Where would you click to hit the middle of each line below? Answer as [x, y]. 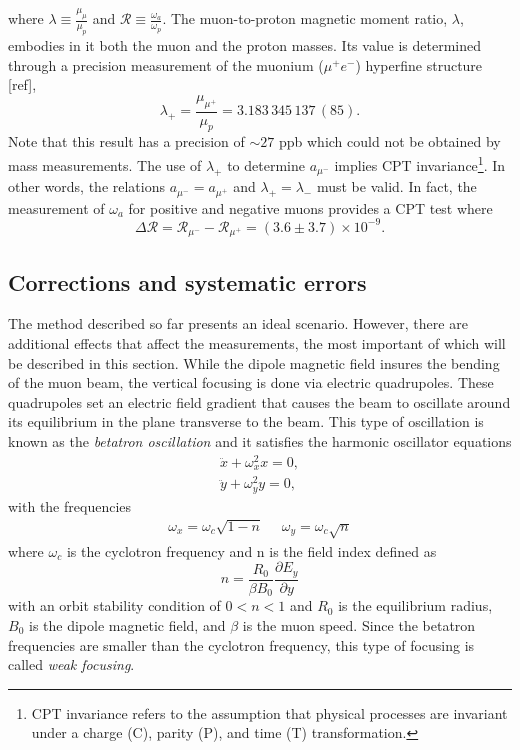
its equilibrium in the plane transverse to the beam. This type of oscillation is [246, 421]
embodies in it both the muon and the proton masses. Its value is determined [245, 45]
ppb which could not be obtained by [389, 141]
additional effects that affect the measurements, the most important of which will [257, 342]
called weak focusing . [71, 664]
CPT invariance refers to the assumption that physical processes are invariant [269, 712]
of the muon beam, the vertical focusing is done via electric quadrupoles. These [251, 382]
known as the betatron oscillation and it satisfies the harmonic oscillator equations [260, 440]
